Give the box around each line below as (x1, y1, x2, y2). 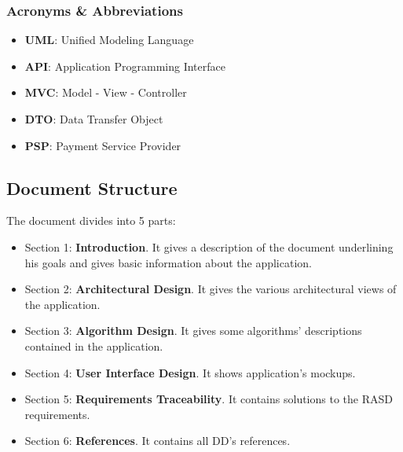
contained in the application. (24, 337, 163, 354)
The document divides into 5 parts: (6, 212, 176, 229)
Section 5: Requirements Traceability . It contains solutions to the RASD (24, 391, 393, 407)
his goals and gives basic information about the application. (24, 254, 312, 270)
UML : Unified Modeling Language (24, 31, 194, 48)
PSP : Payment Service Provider (24, 137, 181, 153)
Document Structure (6, 175, 178, 200)
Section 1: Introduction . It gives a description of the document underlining (24, 238, 394, 255)
